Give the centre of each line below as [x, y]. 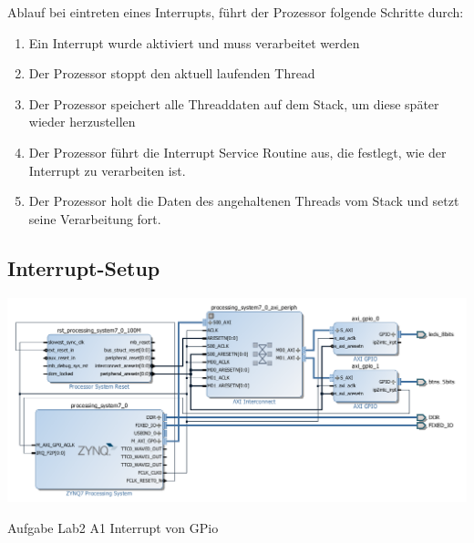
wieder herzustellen [82, 122]
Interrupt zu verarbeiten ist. [107, 170]
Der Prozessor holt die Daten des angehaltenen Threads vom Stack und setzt [244, 201]
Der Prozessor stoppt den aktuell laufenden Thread [172, 73]
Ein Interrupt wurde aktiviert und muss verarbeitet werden [194, 42]
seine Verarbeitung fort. [95, 218]
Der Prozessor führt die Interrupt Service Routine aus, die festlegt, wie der [237, 152]
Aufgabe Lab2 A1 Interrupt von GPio [113, 528]
